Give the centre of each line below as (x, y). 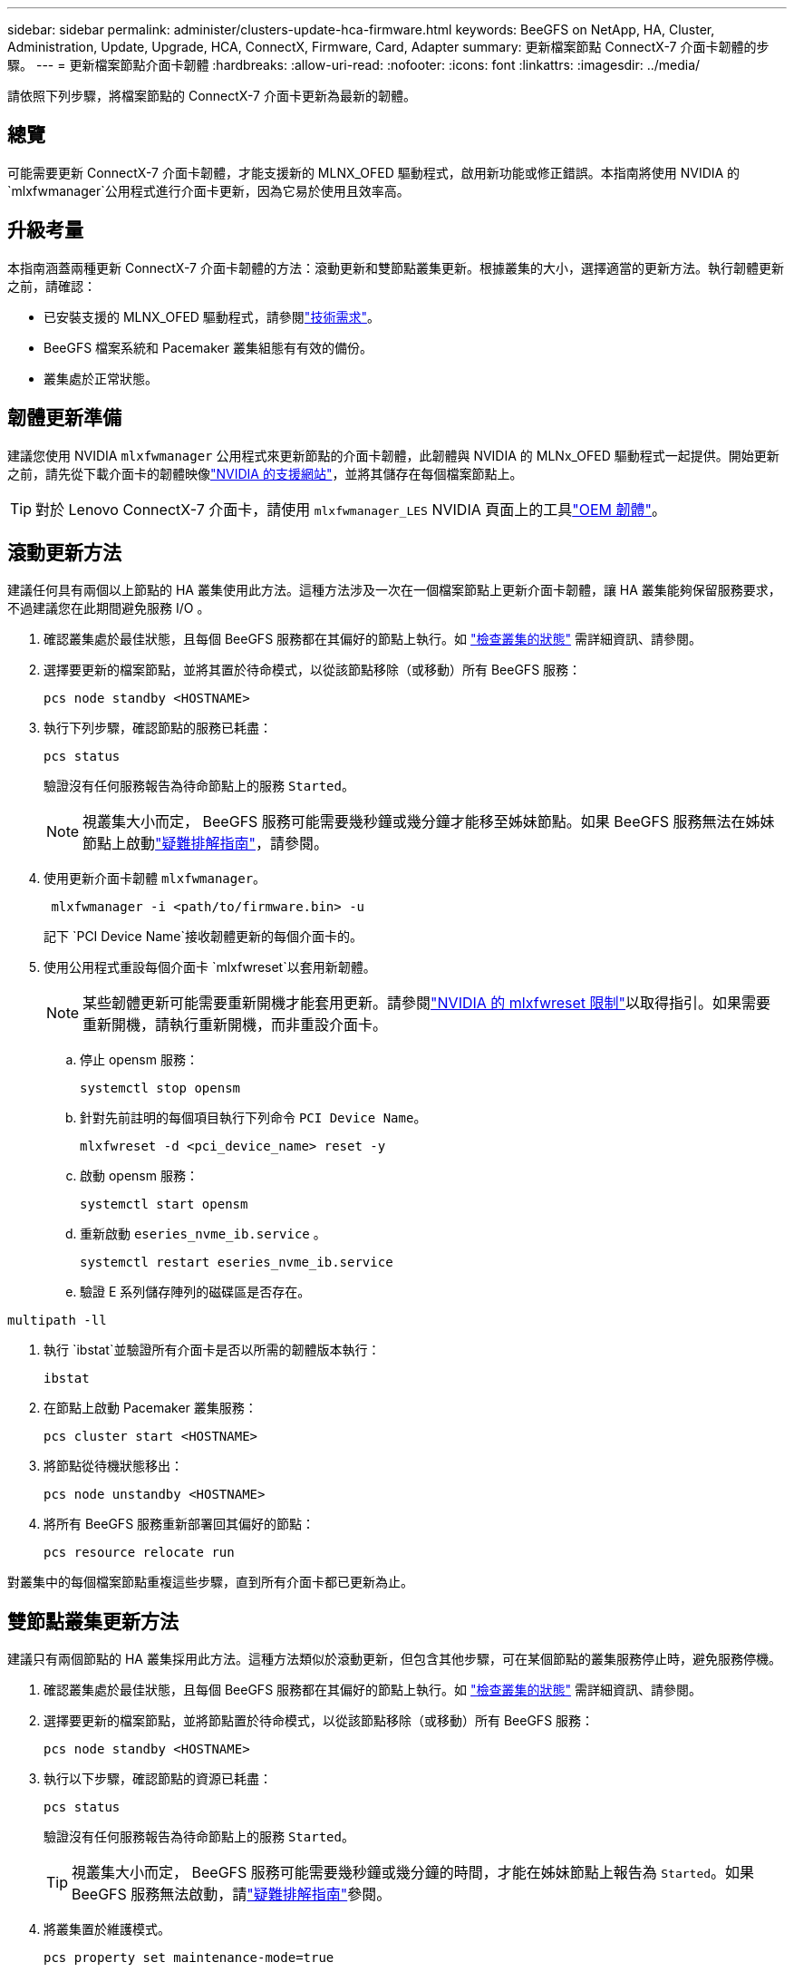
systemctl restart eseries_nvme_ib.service (237, 1263)
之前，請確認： (52, 286)
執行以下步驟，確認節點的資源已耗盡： (158, 1779)
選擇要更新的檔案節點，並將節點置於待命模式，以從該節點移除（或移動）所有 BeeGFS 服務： (319, 1721)
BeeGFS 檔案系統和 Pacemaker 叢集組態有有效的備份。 (208, 347)
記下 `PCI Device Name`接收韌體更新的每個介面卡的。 (203, 937)
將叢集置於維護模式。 (107, 1929)
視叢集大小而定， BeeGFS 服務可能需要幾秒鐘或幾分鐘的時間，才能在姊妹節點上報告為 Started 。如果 (413, 1873)
